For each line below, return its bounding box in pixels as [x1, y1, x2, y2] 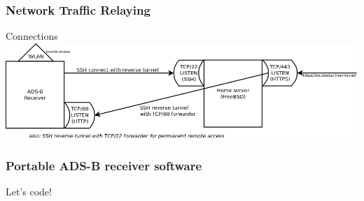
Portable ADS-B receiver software [6, 157, 202, 174]
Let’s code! [6, 184, 52, 199]
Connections [6, 29, 58, 43]
